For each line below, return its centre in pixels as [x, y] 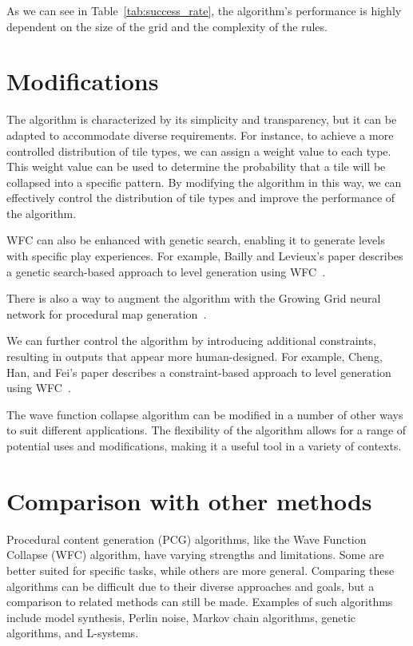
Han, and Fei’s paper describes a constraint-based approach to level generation [199, 372]
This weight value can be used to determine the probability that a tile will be [196, 166]
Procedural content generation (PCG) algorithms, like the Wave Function [187, 539]
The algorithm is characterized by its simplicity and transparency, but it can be [202, 119]
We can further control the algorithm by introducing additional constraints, [191, 341]
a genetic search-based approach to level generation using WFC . [166, 271]
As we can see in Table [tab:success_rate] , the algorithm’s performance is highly [204, 10]
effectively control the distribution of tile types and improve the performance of [201, 198]
